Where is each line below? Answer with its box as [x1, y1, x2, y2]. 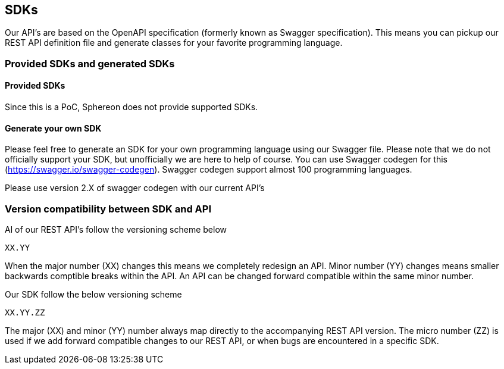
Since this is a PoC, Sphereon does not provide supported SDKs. [5, 102, 258, 112]
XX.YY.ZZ [5, 307, 45, 317]
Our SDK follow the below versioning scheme [5, 289, 182, 299]
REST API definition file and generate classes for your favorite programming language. [5, 37, 343, 48]
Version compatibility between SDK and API [5, 202, 212, 215]
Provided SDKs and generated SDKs [5, 57, 175, 70]
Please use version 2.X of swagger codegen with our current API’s [5, 183, 265, 193]
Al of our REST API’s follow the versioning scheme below [5, 224, 227, 234]
